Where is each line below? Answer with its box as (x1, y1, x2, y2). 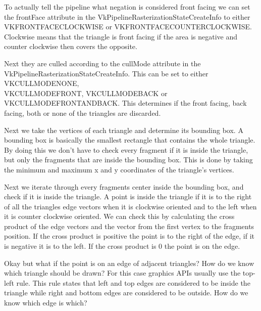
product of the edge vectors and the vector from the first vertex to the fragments (4, 220, 254, 231)
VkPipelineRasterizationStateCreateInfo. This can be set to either (4, 68, 208, 78)
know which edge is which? (4, 297, 87, 308)
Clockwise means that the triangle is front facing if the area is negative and (4, 31, 238, 41)
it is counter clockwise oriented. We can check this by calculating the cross (4, 211, 235, 221)
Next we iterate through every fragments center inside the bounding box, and (4, 181, 244, 192)
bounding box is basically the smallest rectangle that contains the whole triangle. (4, 135, 255, 145)
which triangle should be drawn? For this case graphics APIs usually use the (4, 268, 241, 278)
